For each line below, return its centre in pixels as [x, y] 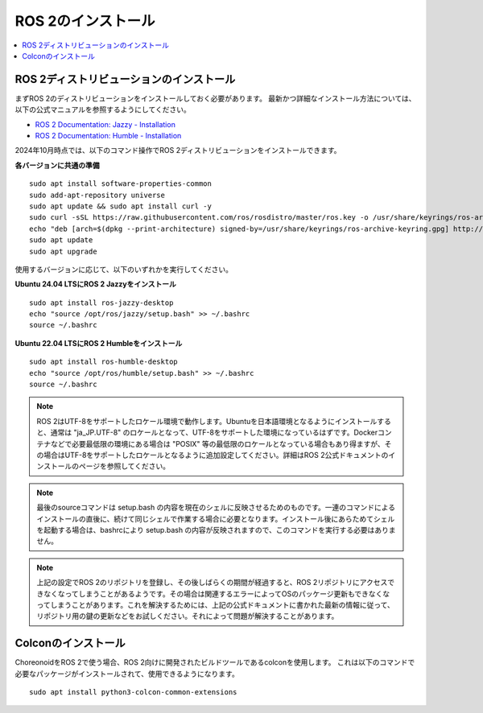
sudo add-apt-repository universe [97, 195]
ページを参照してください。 [124, 466]
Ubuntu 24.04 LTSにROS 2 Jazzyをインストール [95, 284]
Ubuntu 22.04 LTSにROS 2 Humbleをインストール [99, 343]
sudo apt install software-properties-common [121, 184]
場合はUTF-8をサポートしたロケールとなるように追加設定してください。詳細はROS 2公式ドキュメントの [216, 455]
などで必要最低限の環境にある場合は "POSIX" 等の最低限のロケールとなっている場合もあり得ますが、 [218, 443]
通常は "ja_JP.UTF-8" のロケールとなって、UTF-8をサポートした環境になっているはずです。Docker [214, 433]
